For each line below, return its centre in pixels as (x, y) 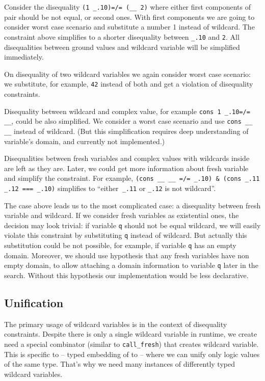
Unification (34, 302)
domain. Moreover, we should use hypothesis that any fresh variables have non (127, 255)
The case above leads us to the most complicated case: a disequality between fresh (132, 205)
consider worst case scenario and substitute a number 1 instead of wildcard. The (129, 27)
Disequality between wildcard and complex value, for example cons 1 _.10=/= (127, 111)
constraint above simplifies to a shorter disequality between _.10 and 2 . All (122, 36)
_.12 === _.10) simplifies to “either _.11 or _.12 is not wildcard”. (110, 188)
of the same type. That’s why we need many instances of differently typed (120, 364)
